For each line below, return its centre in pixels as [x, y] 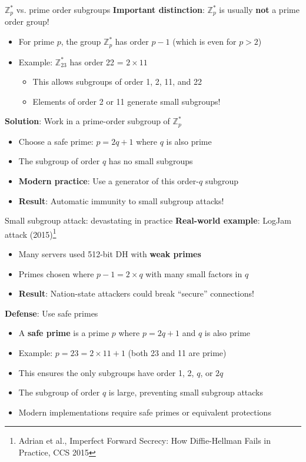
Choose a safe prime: [56, 141]
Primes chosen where [56, 273]
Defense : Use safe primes [51, 313]
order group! [27, 21]
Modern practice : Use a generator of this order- [109, 180]
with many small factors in [194, 273]
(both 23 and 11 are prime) [177, 352]
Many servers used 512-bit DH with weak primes [110, 253]
